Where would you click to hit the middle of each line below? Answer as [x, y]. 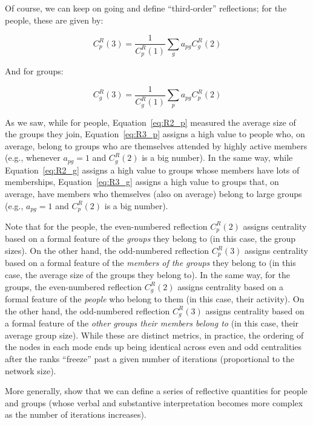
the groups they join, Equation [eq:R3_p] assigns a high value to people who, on [155, 134]
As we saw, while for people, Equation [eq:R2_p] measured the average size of [150, 122]
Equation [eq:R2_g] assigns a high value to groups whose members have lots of [152, 170]
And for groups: [34, 71]
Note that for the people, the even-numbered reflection [106, 226]
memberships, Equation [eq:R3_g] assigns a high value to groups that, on [142, 182]
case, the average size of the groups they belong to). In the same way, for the [147, 275]
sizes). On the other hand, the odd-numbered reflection [107, 251]
